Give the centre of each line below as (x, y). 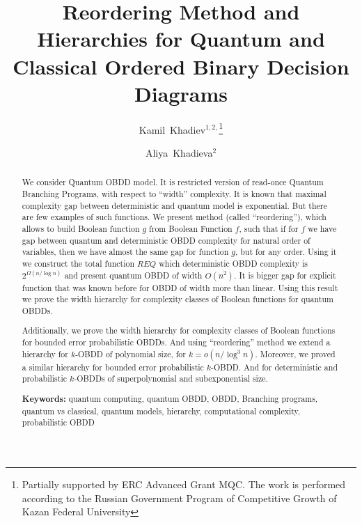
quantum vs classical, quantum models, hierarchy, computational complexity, (161, 411)
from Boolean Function (191, 228)
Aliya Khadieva (179, 152)
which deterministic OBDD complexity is (233, 263)
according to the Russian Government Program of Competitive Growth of (179, 498)
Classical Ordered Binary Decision (181, 66)
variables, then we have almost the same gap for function (125, 252)
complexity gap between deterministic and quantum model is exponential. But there (174, 205)
